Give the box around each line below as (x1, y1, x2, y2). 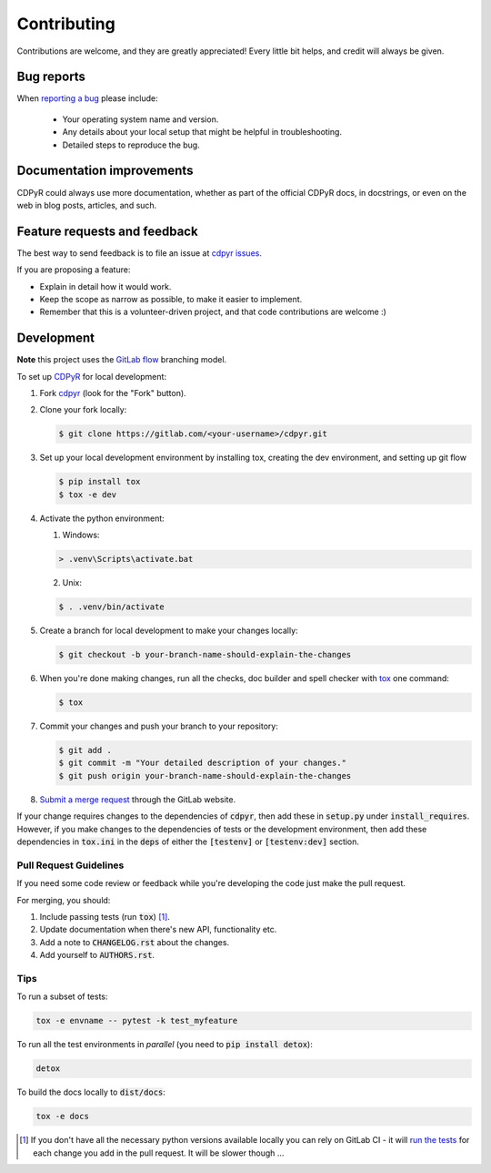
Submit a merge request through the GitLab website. (39, 793, 236, 805)
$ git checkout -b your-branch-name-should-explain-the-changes (58, 649, 352, 660)
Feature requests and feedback (16, 223, 199, 239)
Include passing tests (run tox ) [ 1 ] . (39, 911, 170, 922)
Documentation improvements (16, 163, 194, 178)
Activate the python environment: (39, 513, 165, 524)
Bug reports (16, 69, 86, 85)
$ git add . (58, 745, 113, 756)
